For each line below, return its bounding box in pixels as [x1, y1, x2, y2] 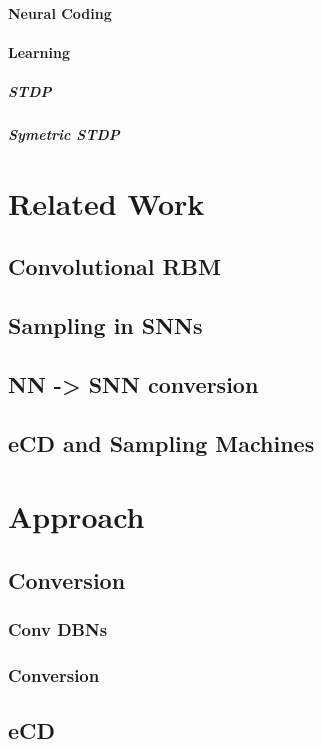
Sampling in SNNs [8, 310, 203, 341]
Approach [8, 496, 145, 537]
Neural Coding [8, 2, 112, 23]
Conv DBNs [8, 617, 108, 642]
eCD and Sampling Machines [8, 427, 315, 458]
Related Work [8, 182, 205, 223]
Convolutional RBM [8, 251, 221, 282]
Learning [8, 41, 70, 62]
